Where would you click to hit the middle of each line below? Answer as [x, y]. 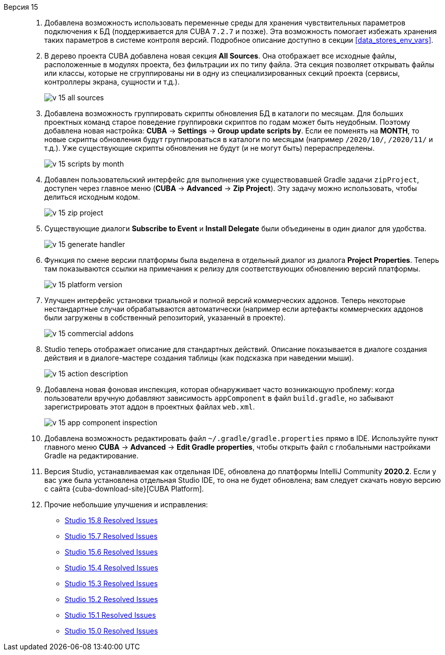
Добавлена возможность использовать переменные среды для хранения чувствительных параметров [225, 23]
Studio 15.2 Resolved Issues [112, 599]
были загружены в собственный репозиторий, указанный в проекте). [165, 318]
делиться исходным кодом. [92, 197]
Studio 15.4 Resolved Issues [112, 568]
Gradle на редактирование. [91, 456]
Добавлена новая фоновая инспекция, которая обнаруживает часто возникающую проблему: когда [219, 389]
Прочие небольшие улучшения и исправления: [126, 504]
